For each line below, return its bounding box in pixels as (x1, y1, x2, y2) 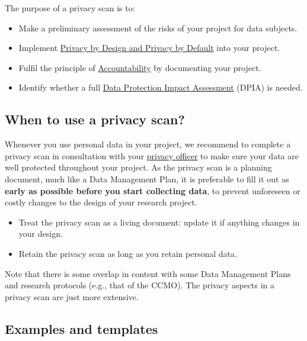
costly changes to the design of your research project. (5, 196, 197, 208)
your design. (18, 227, 63, 240)
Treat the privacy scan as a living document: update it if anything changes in (18, 215, 300, 228)
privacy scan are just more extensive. (5, 290, 139, 303)
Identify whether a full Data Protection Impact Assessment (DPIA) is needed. (18, 81, 303, 94)
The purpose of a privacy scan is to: (5, 2, 135, 14)
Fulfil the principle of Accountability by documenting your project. (18, 61, 261, 73)
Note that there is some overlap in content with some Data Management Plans (5, 267, 291, 279)
